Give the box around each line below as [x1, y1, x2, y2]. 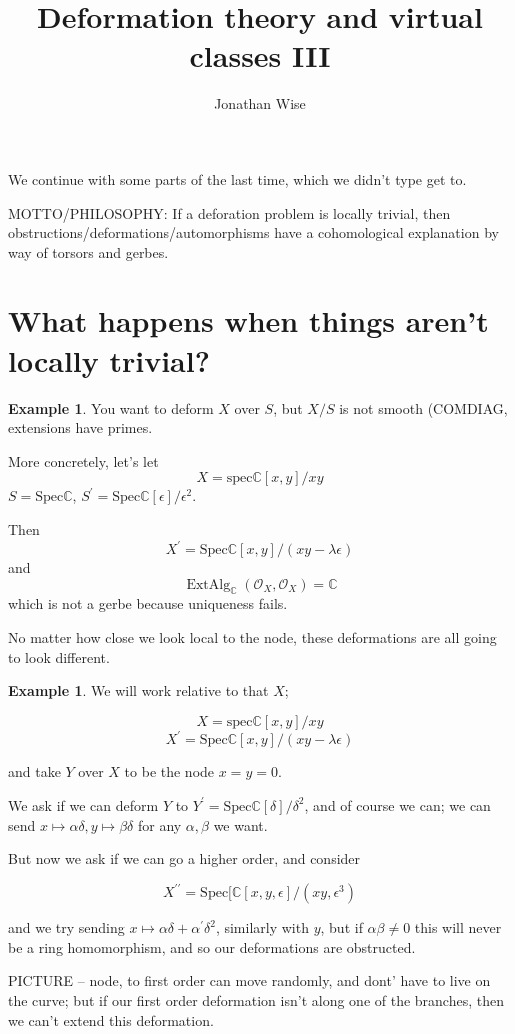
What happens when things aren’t [8, 300, 489, 341]
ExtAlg [186, 577, 231, 592]
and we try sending [8, 917, 125, 938]
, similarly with [215, 917, 309, 938]
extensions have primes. [8, 417, 153, 438]
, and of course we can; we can [304, 794, 491, 815]
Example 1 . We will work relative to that [8, 680, 269, 701]
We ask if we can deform [8, 794, 159, 815]
